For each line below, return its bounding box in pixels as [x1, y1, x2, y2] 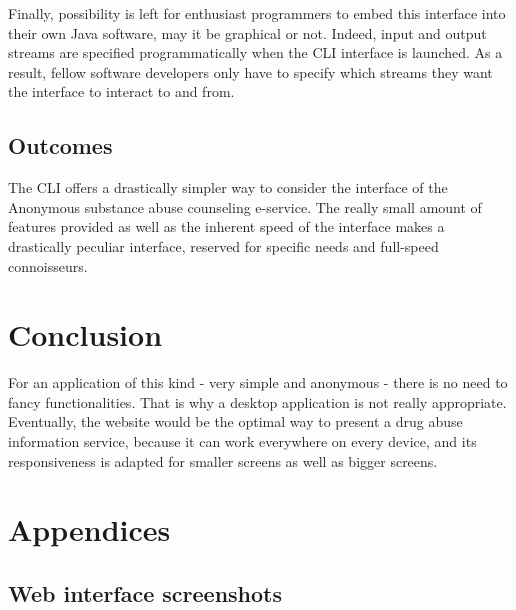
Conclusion [8, 314, 163, 355]
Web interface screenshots [8, 578, 283, 608]
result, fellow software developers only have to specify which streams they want [8, 61, 493, 82]
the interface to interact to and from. [8, 81, 235, 102]
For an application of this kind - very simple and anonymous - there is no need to [8, 372, 508, 393]
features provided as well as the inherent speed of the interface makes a [8, 216, 445, 237]
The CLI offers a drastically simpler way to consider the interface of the [8, 177, 448, 198]
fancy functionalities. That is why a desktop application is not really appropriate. [8, 391, 507, 412]
